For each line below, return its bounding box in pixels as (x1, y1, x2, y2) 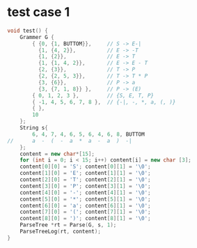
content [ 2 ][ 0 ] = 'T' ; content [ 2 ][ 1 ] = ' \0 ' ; (19, 176, 151, 183)
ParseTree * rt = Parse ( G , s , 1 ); (19, 222, 117, 228)
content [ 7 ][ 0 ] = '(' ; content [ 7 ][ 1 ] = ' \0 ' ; (19, 208, 151, 216)
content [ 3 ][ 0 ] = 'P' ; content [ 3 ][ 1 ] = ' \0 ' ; (19, 183, 151, 189)
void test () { (7, 27, 49, 34)
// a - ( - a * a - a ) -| (7, 137, 132, 144)
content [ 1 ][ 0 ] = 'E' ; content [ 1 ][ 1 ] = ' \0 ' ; (19, 170, 151, 177)
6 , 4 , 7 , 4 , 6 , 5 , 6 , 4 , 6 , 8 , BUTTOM (32, 130, 145, 138)
